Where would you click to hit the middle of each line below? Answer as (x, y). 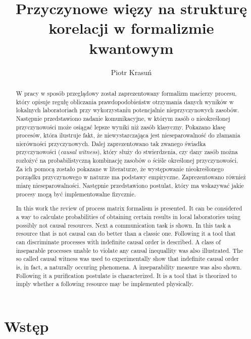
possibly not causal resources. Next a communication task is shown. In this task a (123, 225)
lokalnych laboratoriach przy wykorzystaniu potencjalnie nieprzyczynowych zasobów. (128, 110)
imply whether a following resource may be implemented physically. (105, 284)
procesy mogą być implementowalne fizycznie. (76, 194)
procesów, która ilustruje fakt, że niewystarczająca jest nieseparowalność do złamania (128, 135)
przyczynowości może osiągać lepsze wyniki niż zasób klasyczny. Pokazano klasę (121, 127)
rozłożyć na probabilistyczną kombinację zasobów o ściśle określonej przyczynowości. (127, 160)
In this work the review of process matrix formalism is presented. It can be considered (129, 208)
